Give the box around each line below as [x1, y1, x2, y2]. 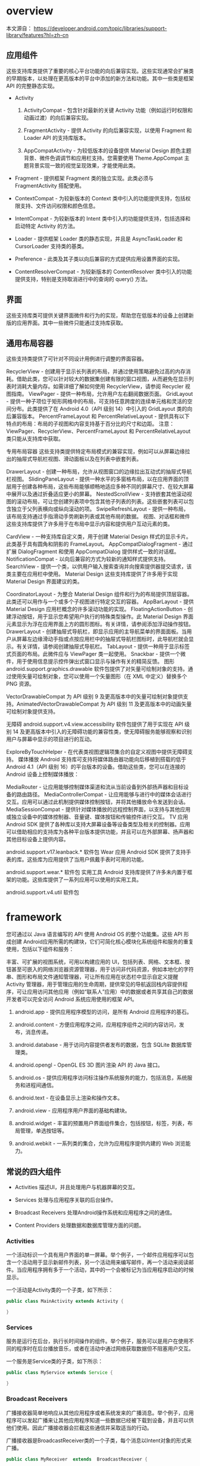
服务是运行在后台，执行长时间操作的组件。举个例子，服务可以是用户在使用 [6, 1337, 189, 1345]
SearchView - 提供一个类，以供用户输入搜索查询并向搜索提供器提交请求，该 [6, 563, 192, 570]
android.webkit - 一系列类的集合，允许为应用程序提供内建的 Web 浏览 [14, 1140, 186, 1147]
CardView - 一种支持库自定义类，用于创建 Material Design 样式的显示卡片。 [6, 533, 192, 540]
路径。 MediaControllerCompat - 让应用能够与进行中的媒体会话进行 [26, 791, 192, 798]
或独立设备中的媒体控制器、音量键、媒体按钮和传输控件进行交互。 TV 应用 [6, 813, 189, 820]
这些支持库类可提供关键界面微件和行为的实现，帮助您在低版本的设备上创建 [6, 311, 189, 319]
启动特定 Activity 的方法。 [14, 222, 79, 230]
